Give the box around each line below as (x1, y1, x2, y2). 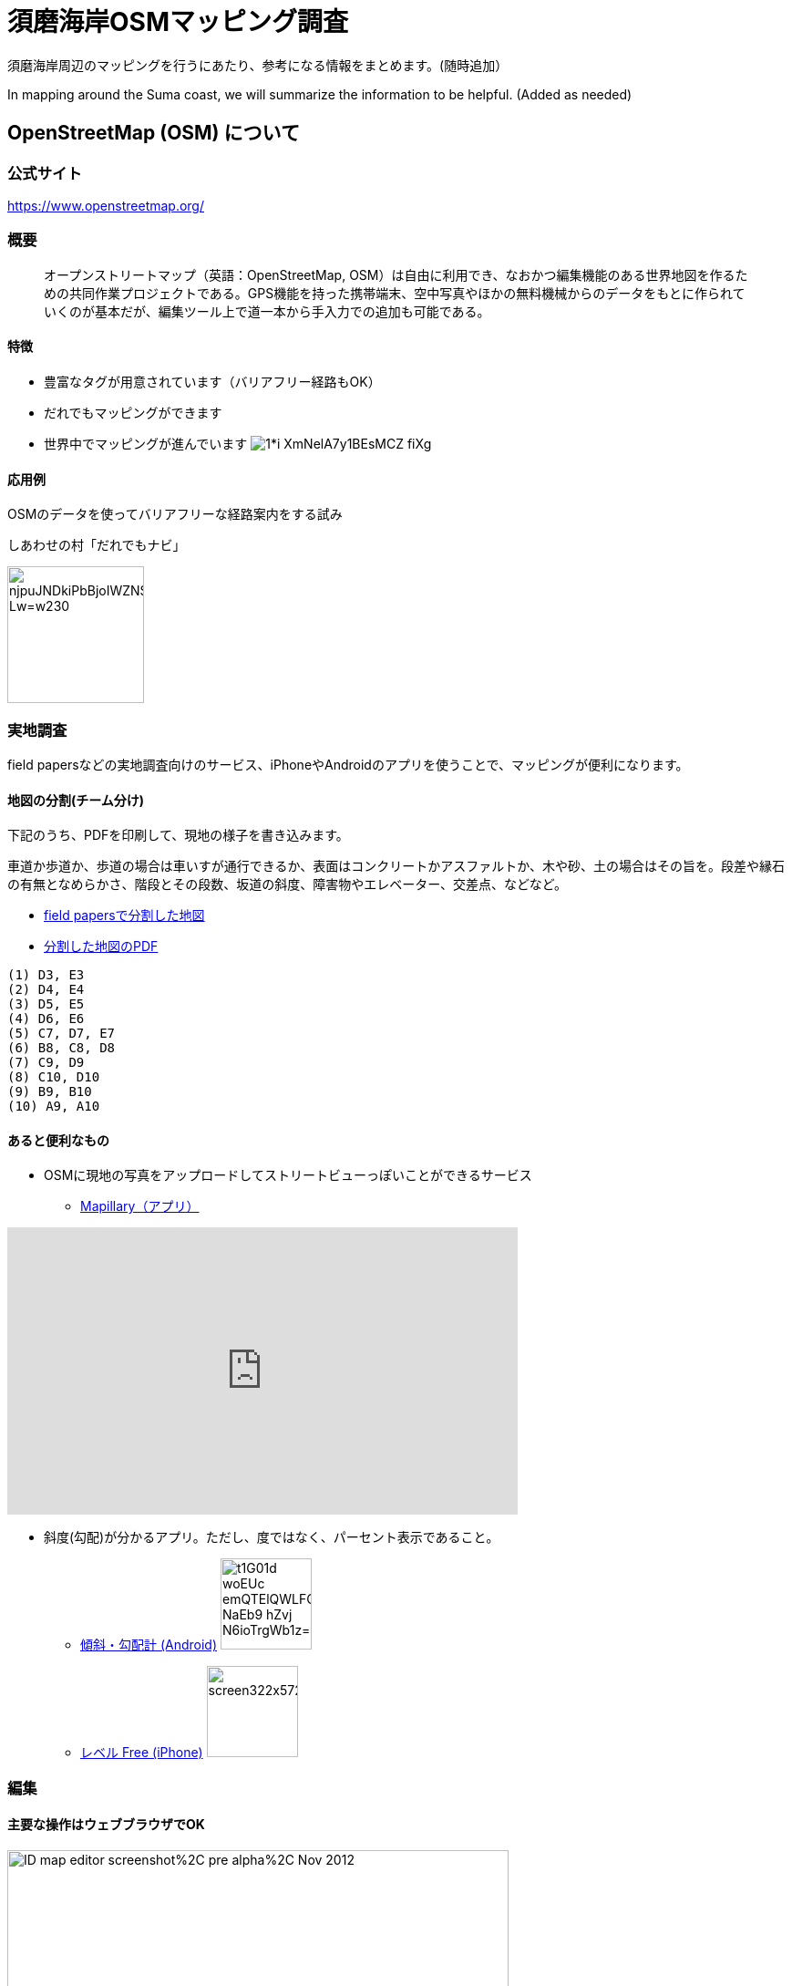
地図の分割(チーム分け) (7, 791, 145, 808)
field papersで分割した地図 (44, 907, 205, 924)
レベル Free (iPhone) (80, 1744, 203, 1761)
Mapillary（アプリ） (80, 1198, 200, 1215)
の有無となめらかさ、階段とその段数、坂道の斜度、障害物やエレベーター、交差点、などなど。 (7, 876, 568, 893)
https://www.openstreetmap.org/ (7, 197, 205, 213)
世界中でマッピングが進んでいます (44, 435, 248, 451)
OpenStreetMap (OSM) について (7, 121, 300, 145)
